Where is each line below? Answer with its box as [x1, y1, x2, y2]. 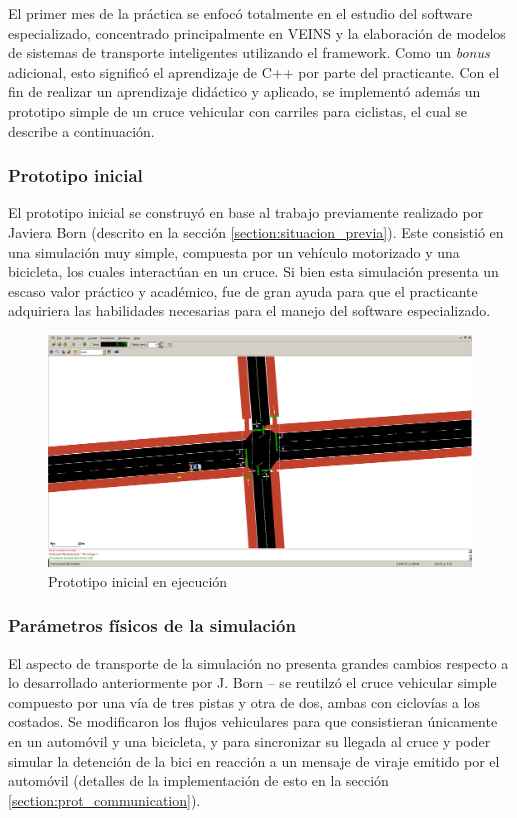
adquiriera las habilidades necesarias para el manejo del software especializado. [8, 300, 491, 321]
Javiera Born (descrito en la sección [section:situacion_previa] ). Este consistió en [8, 221, 504, 242]
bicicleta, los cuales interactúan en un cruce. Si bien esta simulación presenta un [8, 261, 499, 282]
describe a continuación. [8, 120, 155, 141]
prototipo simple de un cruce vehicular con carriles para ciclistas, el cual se [8, 100, 468, 121]
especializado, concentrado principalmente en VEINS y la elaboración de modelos [8, 22, 506, 43]
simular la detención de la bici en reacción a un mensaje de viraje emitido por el [8, 750, 500, 771]
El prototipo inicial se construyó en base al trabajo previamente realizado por [8, 202, 484, 223]
